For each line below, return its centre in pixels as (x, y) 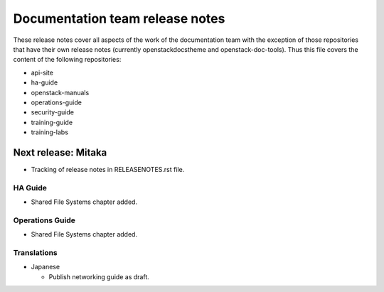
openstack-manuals (60, 92)
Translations (36, 253)
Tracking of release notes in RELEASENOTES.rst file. (108, 169)
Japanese (46, 267)
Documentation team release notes (119, 18)
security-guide (53, 112)
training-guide (52, 122)
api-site (42, 72)
